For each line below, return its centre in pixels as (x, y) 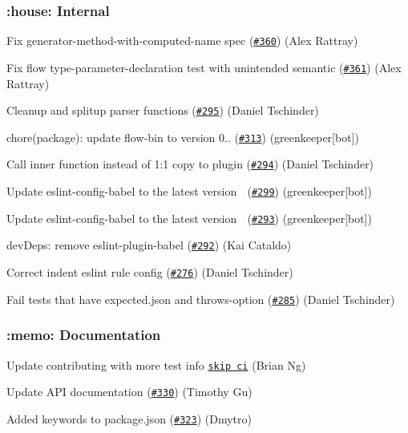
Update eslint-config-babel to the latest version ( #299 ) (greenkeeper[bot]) (190, 191)
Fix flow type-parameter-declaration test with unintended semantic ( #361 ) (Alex (204, 67)
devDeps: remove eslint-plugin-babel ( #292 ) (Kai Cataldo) (149, 245)
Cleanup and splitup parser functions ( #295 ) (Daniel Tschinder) (163, 110)
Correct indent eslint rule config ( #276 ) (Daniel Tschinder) (150, 272)
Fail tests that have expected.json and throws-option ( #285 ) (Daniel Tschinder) (201, 299)
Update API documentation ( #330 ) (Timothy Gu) (129, 392)
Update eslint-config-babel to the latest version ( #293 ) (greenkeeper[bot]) (190, 218)
